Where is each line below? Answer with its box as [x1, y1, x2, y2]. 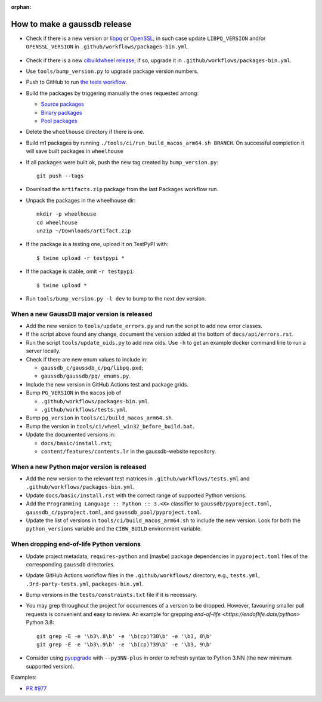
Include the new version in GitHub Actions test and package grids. [26, 381, 189, 388]
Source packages [41, 100, 85, 108]
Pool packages [41, 117, 78, 125]
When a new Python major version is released [11, 462, 147, 471]
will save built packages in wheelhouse [26, 148, 123, 155]
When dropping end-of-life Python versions [11, 540, 141, 548]
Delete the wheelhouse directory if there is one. [26, 128, 145, 136]
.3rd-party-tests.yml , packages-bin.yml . [26, 580, 144, 587]
